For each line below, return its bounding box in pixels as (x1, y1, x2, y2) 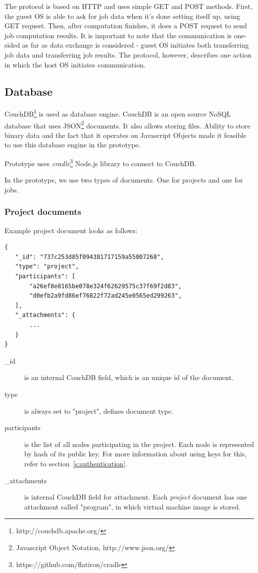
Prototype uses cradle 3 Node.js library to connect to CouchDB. (4, 157, 197, 168)
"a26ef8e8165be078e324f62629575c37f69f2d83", (29, 282, 182, 290)
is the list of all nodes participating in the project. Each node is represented (24, 439, 254, 449)
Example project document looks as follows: (4, 225, 138, 235)
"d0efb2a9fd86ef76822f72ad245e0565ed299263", (29, 292, 182, 300)
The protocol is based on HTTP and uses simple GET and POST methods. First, (4, 1, 253, 11)
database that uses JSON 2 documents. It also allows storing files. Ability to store (4, 119, 251, 130)
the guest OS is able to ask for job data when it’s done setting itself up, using (4, 10, 240, 21)
